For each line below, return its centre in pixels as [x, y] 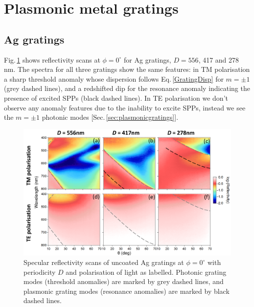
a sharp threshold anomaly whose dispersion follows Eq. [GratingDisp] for [114, 78]
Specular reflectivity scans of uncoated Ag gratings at [104, 262]
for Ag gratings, [148, 59]
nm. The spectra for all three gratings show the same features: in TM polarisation [127, 69]
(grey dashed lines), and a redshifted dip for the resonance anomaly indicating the [127, 88]
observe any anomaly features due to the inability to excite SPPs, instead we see [125, 107]
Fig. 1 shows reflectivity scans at [52, 59]
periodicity [40, 272]
